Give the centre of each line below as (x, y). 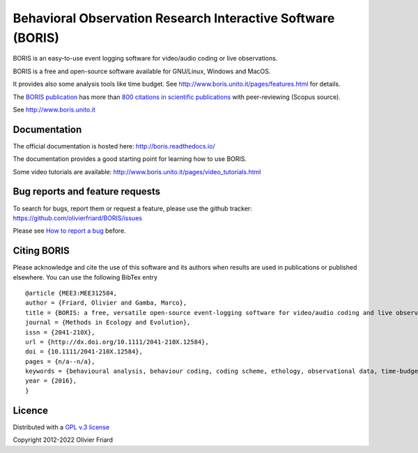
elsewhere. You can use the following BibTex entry (85, 277)
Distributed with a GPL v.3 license (61, 427)
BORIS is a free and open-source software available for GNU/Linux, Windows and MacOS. (142, 71)
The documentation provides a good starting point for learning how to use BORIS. (130, 159)
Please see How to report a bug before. (69, 231)
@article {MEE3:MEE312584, (71, 293)
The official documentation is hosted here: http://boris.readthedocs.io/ (114, 146)
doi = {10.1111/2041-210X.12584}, (84, 352)
